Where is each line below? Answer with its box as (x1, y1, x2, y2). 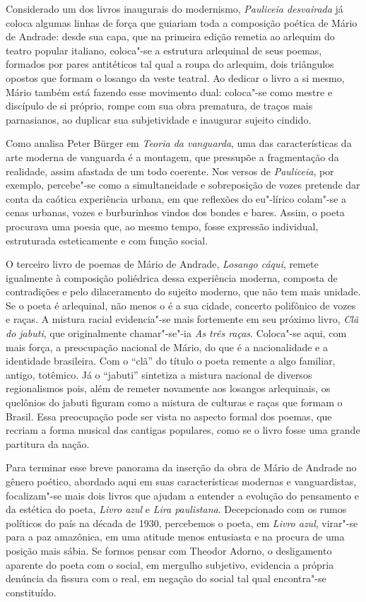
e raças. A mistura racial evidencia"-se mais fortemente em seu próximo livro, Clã (6, 312, 359, 326)
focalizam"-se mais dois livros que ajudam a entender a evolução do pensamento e (6, 488, 359, 502)
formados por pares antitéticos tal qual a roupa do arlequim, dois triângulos (6, 57, 334, 71)
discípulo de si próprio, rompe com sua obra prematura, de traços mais (6, 98, 313, 113)
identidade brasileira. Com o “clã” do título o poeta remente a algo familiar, (6, 353, 336, 368)
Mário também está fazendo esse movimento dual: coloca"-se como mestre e (6, 84, 333, 99)
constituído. (6, 584, 57, 599)
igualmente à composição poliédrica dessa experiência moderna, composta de (6, 270, 338, 285)
